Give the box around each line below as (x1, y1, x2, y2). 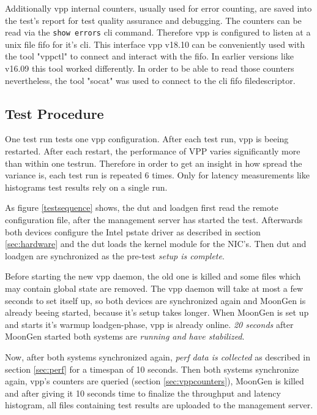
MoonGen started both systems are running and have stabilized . (5, 330, 245, 343)
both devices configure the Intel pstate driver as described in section (5, 225, 261, 238)
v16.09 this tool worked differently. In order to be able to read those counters (5, 62, 294, 75)
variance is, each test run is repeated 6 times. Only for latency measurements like (5, 169, 310, 181)
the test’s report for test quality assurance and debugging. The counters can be (5, 13, 302, 26)
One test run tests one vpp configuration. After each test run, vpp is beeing (5, 132, 289, 145)
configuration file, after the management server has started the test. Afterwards (5, 213, 303, 226)
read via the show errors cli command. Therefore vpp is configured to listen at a (5, 26, 311, 39)
